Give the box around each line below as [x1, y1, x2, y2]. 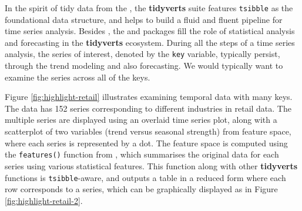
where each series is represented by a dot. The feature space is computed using [5, 136, 288, 149]
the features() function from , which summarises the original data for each [5, 148, 279, 160]
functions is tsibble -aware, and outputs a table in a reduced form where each [5, 171, 286, 183]
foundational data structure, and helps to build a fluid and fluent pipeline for [5, 13, 283, 25]
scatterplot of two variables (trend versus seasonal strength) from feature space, [5, 125, 291, 138]
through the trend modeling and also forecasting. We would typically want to [5, 59, 283, 72]
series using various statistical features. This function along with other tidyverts [5, 159, 298, 172]
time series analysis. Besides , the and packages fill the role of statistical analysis [5, 25, 295, 37]
